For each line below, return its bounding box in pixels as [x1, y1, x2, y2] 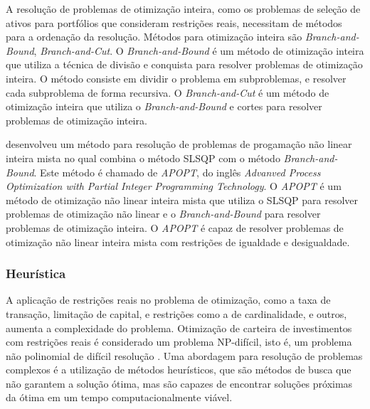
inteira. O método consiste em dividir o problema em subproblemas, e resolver [6, 70, 347, 85]
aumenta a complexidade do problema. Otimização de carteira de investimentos [6, 320, 352, 335]
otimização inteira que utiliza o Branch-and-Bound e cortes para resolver [6, 99, 322, 114]
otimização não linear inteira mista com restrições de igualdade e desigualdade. [6, 234, 350, 249]
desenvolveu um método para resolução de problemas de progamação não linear [6, 137, 352, 152]
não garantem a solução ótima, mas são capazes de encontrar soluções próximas [6, 376, 353, 391]
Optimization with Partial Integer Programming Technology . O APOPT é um [6, 179, 342, 193]
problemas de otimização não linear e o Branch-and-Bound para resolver [6, 206, 321, 221]
